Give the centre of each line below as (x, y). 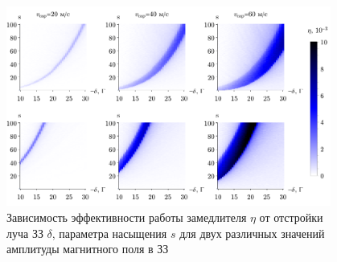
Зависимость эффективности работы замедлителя (127, 217)
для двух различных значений (252, 233)
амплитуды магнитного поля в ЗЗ (88, 249)
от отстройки (291, 217)
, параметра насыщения (109, 233)
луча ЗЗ (25, 233)
